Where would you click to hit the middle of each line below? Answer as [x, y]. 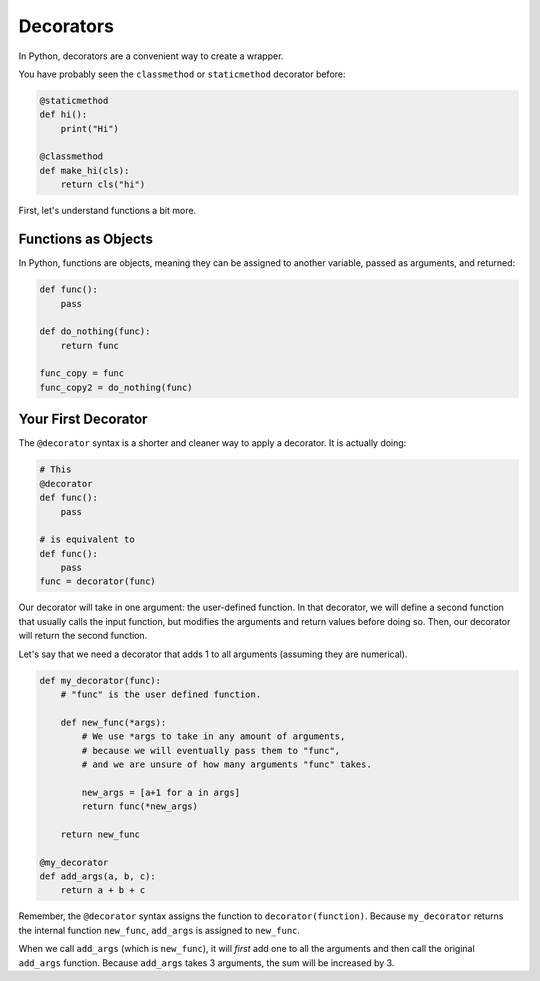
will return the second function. [83, 636]
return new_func [100, 834]
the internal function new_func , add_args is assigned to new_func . [159, 930]
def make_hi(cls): [84, 170]
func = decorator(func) [98, 581]
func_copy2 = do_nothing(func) [116, 387]
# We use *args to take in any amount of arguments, [213, 736]
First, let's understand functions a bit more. [107, 211]
